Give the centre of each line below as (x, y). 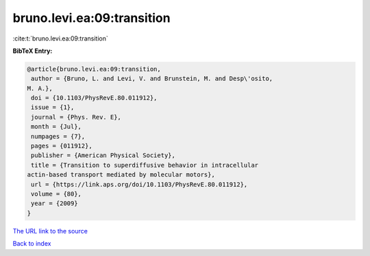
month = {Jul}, (57, 127)
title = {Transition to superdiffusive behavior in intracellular (145, 165)
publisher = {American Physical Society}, (103, 155)
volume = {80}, (57, 194)
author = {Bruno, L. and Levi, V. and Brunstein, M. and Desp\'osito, (152, 79)
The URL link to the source (50, 231)
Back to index (32, 244)
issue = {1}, (53, 107)
